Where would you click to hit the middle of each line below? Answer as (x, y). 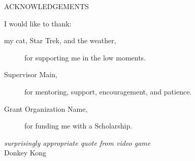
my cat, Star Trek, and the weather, (60, 40)
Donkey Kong (25, 153)
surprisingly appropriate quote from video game (77, 142)
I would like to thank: (38, 23)
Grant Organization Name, (46, 108)
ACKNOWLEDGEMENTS (46, 6)
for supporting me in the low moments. (85, 57)
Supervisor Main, (31, 74)
